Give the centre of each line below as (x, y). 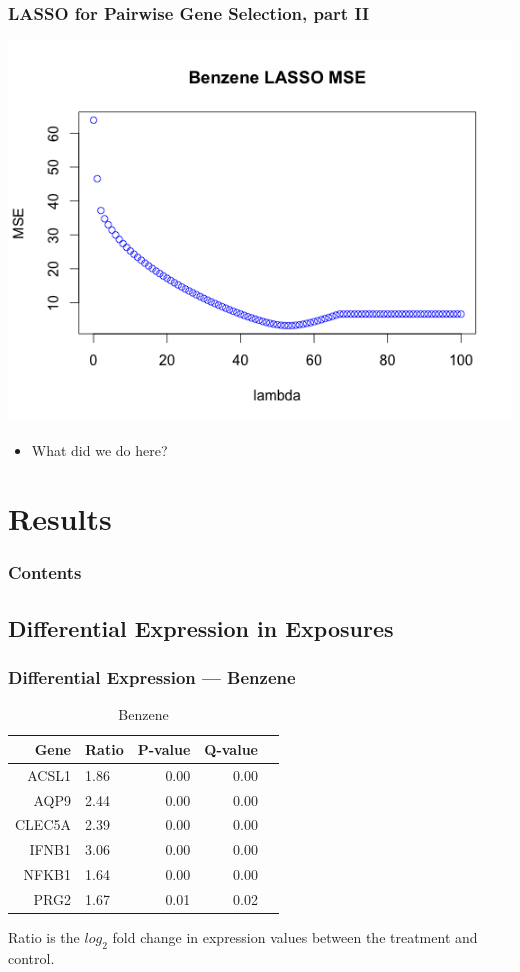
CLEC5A (43, 824)
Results (60, 518)
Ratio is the (44, 937)
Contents (45, 572)
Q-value (231, 748)
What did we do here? (99, 449)
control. (31, 957)
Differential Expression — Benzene (152, 677)
